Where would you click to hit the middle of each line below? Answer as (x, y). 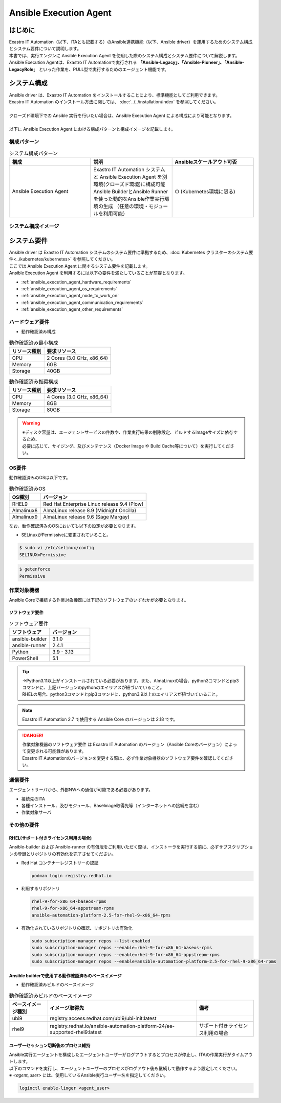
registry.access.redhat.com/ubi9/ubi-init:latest (103, 1018)
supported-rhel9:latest (76, 1032)
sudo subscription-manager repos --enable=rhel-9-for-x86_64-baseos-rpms (122, 948)
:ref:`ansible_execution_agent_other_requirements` (72, 309)
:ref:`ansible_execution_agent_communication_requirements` (82, 302)
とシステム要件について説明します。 (45, 48)
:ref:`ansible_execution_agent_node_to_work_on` (70, 296)
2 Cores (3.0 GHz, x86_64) (77, 358)
